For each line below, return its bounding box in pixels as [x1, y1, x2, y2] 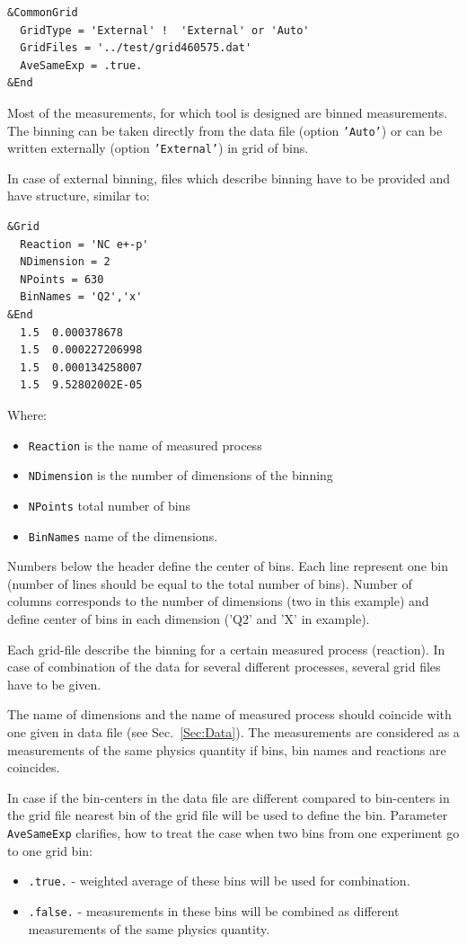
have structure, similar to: [7, 186, 150, 205]
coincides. [7, 758, 60, 777]
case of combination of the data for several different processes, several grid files [7, 657, 441, 676]
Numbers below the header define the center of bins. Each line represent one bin [7, 557, 448, 575]
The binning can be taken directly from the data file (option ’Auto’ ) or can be [7, 120, 443, 139]
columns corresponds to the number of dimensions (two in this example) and [7, 592, 429, 610]
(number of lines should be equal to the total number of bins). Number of [7, 574, 412, 592]
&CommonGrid [7, 6, 78, 19]
